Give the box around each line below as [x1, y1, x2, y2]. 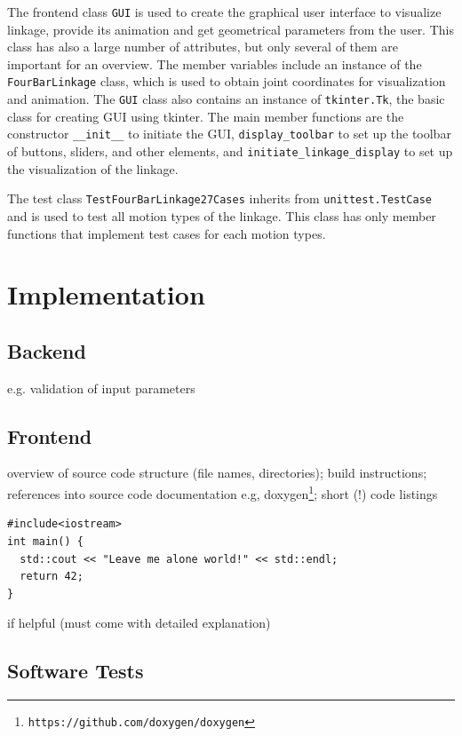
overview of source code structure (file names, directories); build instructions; [7, 463, 427, 482]
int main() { [7, 534, 84, 548]
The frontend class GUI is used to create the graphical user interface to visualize [7, 3, 442, 20]
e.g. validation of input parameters [7, 378, 195, 397]
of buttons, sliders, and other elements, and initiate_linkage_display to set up [7, 142, 453, 160]
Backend [7, 336, 86, 364]
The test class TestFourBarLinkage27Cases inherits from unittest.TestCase [7, 189, 432, 208]
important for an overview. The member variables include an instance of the [7, 54, 422, 73]
